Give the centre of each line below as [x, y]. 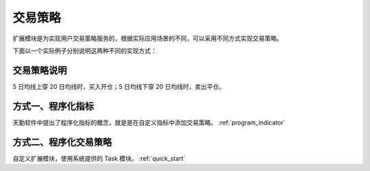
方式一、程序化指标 [53, 106]
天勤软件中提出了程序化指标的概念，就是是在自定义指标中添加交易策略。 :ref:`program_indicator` [149, 122]
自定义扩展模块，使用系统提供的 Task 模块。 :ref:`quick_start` [99, 158]
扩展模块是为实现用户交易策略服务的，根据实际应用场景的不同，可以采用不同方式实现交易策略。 [148, 38]
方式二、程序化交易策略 [62, 142]
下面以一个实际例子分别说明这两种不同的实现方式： [85, 51]
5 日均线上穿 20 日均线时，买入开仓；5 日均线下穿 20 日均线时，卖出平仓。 [119, 86]
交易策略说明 [40, 70]
